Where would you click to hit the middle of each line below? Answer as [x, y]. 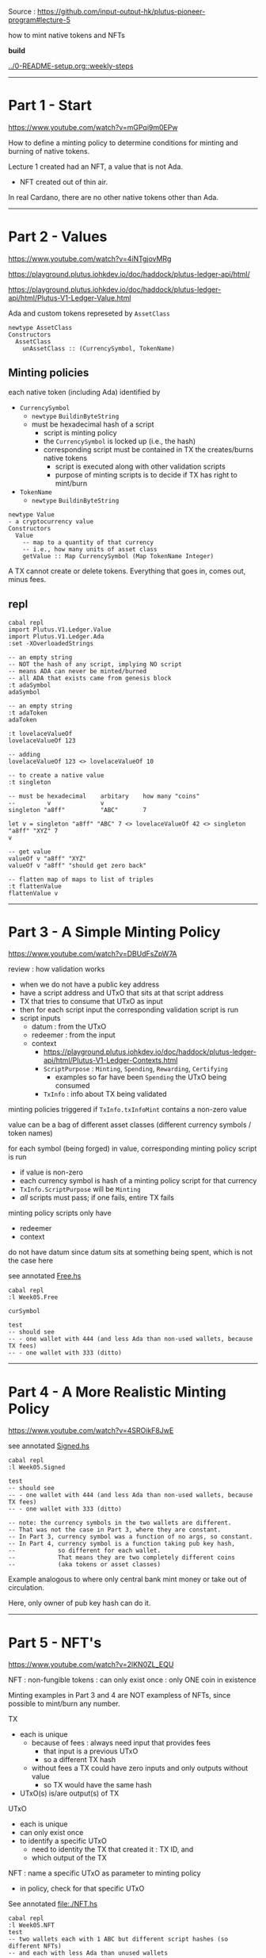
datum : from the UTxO [69, 1027]
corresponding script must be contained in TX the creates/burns [148, 449]
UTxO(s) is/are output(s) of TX [69, 1793]
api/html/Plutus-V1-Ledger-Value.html [70, 297]
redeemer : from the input [74, 1035]
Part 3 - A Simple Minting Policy [114, 932]
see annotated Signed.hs [49, 1446]
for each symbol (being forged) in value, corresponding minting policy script [133, 1148]
